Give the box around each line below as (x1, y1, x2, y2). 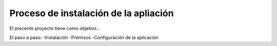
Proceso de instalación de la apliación (9, 8, 174, 19)
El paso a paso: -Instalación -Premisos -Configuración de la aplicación (9, 34, 159, 40)
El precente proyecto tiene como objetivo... (9, 25, 101, 31)
